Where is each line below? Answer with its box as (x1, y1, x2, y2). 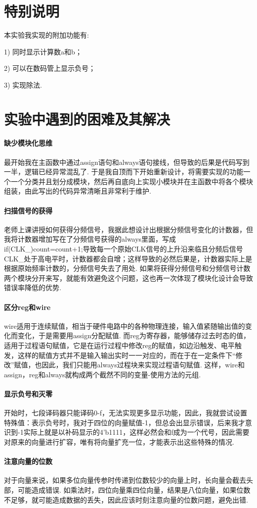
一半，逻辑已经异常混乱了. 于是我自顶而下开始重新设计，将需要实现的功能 (4, 166, 244, 177)
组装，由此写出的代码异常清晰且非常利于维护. (4, 186, 151, 196)
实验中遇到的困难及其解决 (4, 108, 171, 129)
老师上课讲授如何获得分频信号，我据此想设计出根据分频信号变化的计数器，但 (4, 224, 253, 234)
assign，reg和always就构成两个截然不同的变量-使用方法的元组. (4, 369, 201, 379)
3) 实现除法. (4, 79, 42, 90)
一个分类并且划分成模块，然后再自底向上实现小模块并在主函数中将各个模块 (10, 176, 253, 186)
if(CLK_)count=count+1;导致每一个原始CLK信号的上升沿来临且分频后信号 (4, 244, 243, 254)
